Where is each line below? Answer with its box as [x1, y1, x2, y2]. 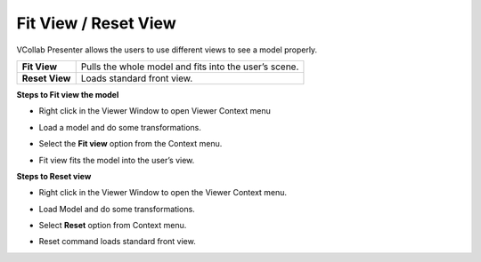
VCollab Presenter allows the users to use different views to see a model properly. [16, 44, 318, 55]
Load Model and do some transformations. [38, 203, 195, 214]
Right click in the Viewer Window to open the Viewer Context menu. [38, 187, 288, 198]
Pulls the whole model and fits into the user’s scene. [80, 60, 299, 73]
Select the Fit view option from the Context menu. [38, 139, 223, 149]
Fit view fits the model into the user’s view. [38, 155, 195, 165]
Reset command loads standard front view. [38, 236, 196, 247]
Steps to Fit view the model [16, 89, 119, 99]
